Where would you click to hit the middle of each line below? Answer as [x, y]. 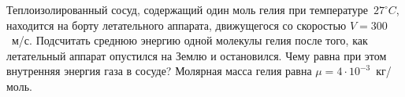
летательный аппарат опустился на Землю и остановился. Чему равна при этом [197, 55]
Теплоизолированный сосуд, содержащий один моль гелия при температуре [187, 9]
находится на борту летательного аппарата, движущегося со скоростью [176, 25]
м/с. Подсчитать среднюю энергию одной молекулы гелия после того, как [189, 40]
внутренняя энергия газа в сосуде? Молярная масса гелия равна [159, 71]
